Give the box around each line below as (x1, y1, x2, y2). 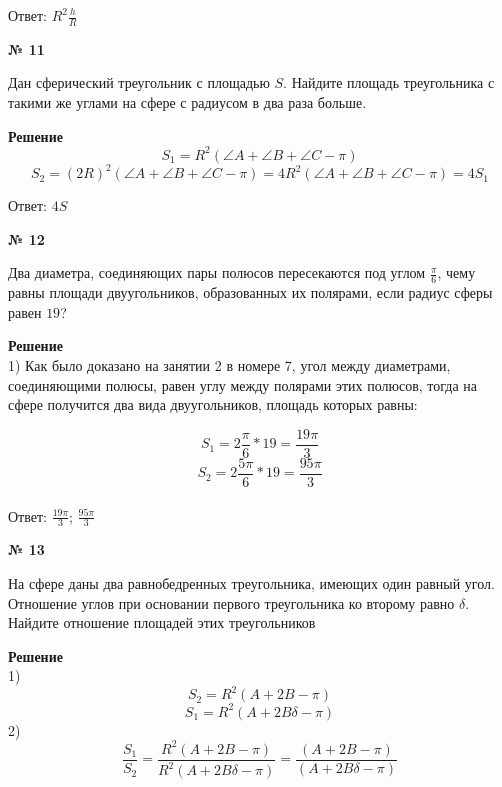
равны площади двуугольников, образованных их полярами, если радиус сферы (8, 282, 493, 303)
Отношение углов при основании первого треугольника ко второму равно (8, 592, 455, 613)
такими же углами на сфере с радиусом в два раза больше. (8, 92, 367, 113)
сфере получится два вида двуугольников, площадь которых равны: (8, 394, 418, 415)
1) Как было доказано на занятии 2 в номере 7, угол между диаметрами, (8, 355, 451, 375)
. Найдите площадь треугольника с (283, 72, 495, 93)
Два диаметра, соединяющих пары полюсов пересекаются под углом (8, 262, 426, 283)
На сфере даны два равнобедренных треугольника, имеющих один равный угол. (8, 572, 495, 593)
